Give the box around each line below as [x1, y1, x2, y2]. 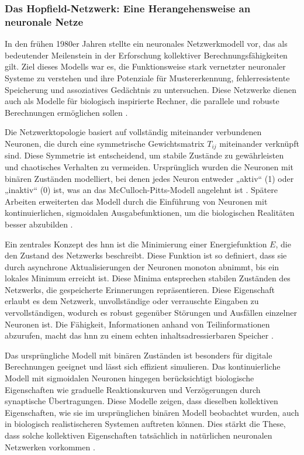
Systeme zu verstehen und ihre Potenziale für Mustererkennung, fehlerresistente [5, 71, 290, 84]
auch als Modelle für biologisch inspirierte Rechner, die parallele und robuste [5, 95, 279, 107]
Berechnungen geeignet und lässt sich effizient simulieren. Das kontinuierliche [5, 360, 281, 373]
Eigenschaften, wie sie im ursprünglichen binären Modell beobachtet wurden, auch [5, 406, 299, 418]
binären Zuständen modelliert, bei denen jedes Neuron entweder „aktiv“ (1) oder [5, 172, 294, 184]
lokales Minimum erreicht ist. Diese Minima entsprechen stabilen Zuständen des [5, 272, 291, 284]
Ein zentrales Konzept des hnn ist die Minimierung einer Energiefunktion [5, 237, 267, 250]
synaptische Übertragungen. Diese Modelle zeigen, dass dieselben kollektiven [5, 395, 278, 407]
